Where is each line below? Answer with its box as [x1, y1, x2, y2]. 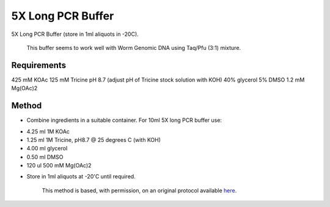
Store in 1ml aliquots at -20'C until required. [26, 173, 136, 180]
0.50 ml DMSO [26, 153, 64, 161]
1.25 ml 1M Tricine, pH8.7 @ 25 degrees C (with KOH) [26, 136, 161, 143]
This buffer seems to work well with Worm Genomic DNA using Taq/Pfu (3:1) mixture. [26, 44, 241, 51]
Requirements [11, 60, 67, 70]
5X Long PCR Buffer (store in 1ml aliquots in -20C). [11, 30, 139, 38]
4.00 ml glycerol [26, 145, 68, 152]
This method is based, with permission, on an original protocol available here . [42, 186, 237, 194]
